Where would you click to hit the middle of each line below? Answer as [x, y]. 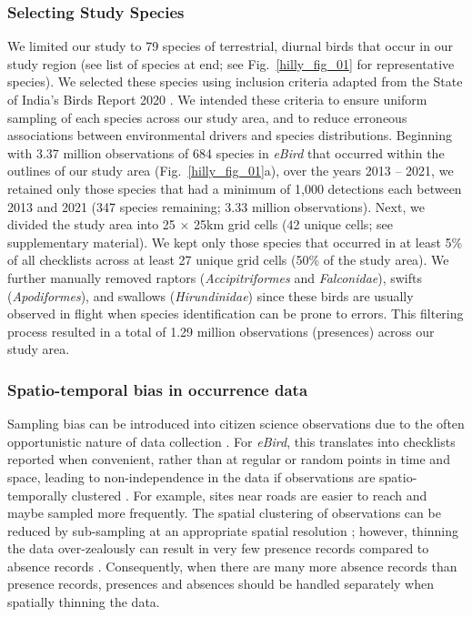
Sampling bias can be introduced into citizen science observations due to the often [236, 424]
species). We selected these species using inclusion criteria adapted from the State [235, 81]
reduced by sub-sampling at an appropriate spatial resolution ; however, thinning [233, 530]
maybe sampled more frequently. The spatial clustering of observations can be [224, 513]
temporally [38, 495]
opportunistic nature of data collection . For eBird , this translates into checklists [231, 441]
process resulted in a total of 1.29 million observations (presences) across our [221, 331]
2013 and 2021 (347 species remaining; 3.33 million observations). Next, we [216, 206]
